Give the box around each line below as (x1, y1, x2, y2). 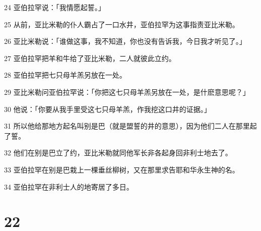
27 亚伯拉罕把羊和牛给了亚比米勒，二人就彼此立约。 (4, 52, 176, 63)
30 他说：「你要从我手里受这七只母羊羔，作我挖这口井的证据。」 (4, 103, 211, 114)
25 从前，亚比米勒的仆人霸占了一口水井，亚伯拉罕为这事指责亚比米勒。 (4, 19, 239, 29)
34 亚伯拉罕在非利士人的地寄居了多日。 (4, 181, 134, 192)
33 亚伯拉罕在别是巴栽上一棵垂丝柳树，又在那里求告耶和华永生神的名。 (4, 164, 239, 175)
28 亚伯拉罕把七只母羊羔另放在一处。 (4, 70, 126, 80)
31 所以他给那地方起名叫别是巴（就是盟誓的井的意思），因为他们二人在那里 (4, 121, 250, 131)
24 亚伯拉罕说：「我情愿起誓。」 (4, 2, 105, 12)
